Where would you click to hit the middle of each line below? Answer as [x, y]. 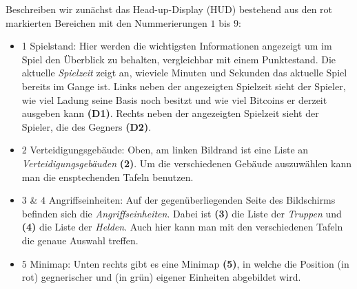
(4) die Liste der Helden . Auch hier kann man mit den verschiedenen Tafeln [182, 227]
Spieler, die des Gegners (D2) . [86, 126]
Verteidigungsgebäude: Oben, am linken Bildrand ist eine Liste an [169, 150]
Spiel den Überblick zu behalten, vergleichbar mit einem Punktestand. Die [179, 59]
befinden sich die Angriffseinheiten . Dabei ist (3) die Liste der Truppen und [182, 213]
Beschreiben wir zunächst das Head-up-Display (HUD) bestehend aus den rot [169, 9]
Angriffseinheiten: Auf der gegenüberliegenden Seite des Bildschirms [192, 200]
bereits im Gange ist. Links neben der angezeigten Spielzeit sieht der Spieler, [184, 86]
